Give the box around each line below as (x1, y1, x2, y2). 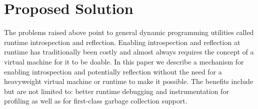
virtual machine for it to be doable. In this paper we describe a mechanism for (4, 56, 244, 66)
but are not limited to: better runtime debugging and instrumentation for (4, 85, 229, 96)
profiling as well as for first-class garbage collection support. (4, 95, 187, 106)
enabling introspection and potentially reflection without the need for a (4, 66, 222, 76)
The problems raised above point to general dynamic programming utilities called (4, 27, 254, 37)
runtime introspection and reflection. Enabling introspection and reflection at (4, 36, 240, 47)
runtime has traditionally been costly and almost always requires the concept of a (4, 46, 254, 57)
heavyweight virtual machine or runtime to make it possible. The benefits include (4, 76, 253, 86)
